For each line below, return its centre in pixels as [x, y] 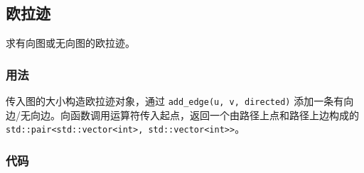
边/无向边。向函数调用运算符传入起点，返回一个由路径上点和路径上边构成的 [182, 115]
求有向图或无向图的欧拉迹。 [70, 43]
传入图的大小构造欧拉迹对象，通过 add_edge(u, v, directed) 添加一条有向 [180, 101]
